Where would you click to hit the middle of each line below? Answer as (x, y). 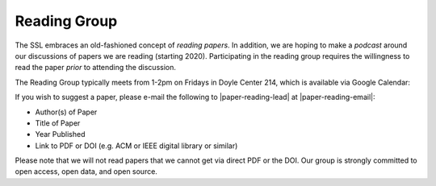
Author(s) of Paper (66, 112)
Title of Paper (58, 123)
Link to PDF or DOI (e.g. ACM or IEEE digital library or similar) (136, 146)
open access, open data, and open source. (86, 172)
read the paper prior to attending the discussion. (96, 68)
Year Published (60, 134)
